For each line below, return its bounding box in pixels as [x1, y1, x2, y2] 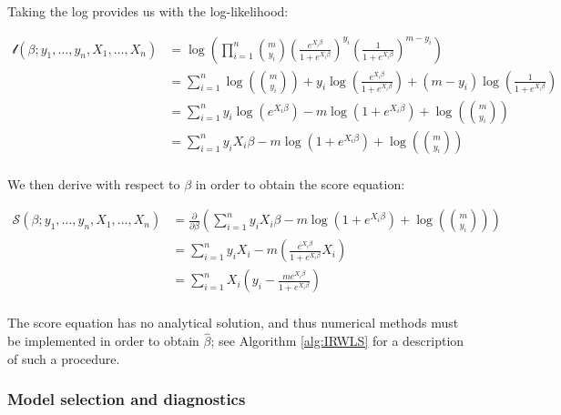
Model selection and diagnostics [7, 388, 246, 410]
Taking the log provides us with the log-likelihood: [7, 2, 289, 20]
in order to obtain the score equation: [195, 174, 405, 193]
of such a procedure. [7, 349, 120, 368]
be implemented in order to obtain [7, 331, 199, 350]
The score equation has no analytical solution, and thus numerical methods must [7, 313, 459, 332]
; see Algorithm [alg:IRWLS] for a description [210, 331, 464, 350]
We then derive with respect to [7, 174, 180, 193]
